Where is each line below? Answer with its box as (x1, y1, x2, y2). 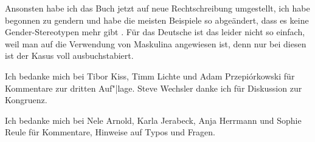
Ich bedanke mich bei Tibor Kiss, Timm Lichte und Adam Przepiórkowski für (5, 69, 295, 82)
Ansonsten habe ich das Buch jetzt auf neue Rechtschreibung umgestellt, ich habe (5, 2, 310, 14)
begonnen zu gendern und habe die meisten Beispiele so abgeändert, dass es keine (5, 13, 309, 26)
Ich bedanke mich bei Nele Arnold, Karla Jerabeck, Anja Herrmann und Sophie (5, 113, 302, 126)
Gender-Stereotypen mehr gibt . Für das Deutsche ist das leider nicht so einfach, (5, 25, 305, 38)
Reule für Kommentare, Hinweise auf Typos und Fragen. (5, 126, 215, 138)
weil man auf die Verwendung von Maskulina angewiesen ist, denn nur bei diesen (5, 37, 306, 50)
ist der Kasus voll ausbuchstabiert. (5, 49, 134, 62)
